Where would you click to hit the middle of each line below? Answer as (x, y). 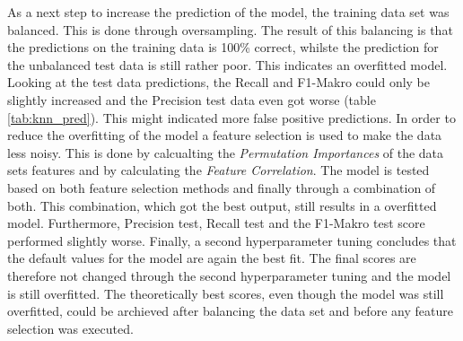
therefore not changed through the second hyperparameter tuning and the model (229, 275)
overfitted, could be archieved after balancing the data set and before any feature (230, 311)
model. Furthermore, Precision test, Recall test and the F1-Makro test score (216, 223)
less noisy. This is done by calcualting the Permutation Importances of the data (226, 152)
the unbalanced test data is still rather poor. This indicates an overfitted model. (227, 64)
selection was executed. (70, 328)
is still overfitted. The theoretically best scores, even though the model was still (226, 293)
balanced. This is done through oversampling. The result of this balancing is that (230, 29)
